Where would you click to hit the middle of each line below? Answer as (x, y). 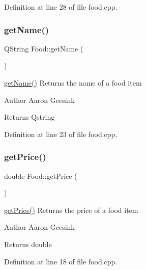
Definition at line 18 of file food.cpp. (61, 261)
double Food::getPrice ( (41, 175)
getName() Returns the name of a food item (73, 83)
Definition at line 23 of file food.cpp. (61, 134)
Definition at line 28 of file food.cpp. (61, 7)
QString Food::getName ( (44, 48)
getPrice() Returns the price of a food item (71, 210)
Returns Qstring (30, 117)
